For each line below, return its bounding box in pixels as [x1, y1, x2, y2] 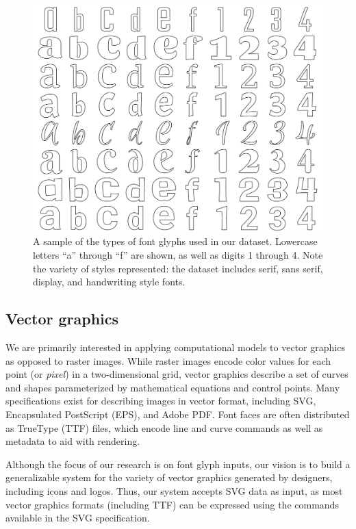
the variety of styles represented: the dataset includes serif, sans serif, [33, 261, 323, 275]
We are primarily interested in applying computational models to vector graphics [5, 340, 345, 354]
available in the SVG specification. [5, 511, 150, 525]
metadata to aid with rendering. [5, 434, 140, 448]
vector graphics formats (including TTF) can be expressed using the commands [5, 497, 339, 511]
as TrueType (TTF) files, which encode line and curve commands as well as [5, 420, 323, 435]
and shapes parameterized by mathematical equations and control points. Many [5, 380, 340, 394]
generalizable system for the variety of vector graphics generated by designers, [5, 470, 333, 485]
